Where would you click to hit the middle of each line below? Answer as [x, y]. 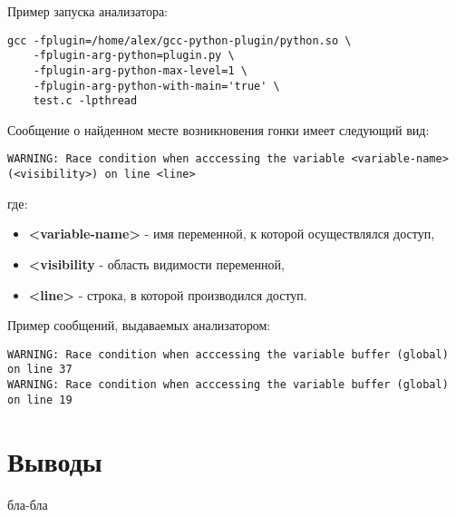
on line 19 [40, 400]
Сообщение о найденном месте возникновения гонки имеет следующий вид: [218, 129]
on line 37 [40, 370]
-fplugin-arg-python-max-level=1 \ [140, 70]
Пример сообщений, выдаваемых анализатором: [139, 325]
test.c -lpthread [85, 101]
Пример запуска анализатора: [88, 11]
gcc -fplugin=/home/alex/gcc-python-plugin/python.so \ [179, 40]
